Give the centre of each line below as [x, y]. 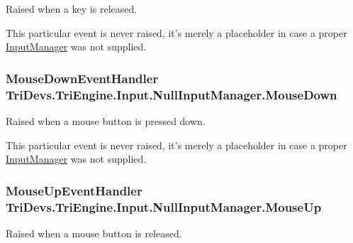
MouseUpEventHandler [74, 190]
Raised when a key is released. [72, 9]
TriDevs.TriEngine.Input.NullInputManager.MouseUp [164, 206]
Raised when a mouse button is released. [94, 233]
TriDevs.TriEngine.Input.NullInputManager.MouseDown [172, 94]
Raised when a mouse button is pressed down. [106, 120]
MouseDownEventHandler [82, 78]
